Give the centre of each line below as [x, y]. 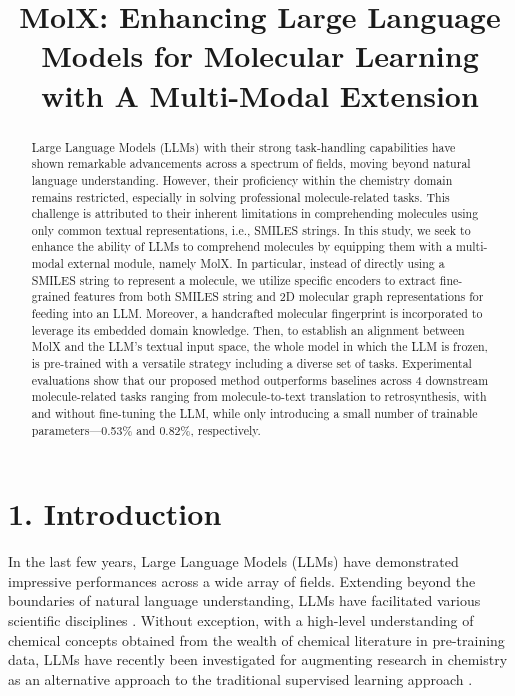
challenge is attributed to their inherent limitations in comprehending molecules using [255, 213]
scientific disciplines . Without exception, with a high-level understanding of [241, 620]
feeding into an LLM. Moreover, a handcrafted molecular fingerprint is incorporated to [257, 313]
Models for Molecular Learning [260, 55]
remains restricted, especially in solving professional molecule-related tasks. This [240, 196]
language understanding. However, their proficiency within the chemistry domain [242, 179]
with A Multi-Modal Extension [260, 94]
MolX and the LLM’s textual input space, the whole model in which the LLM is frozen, [259, 346]
